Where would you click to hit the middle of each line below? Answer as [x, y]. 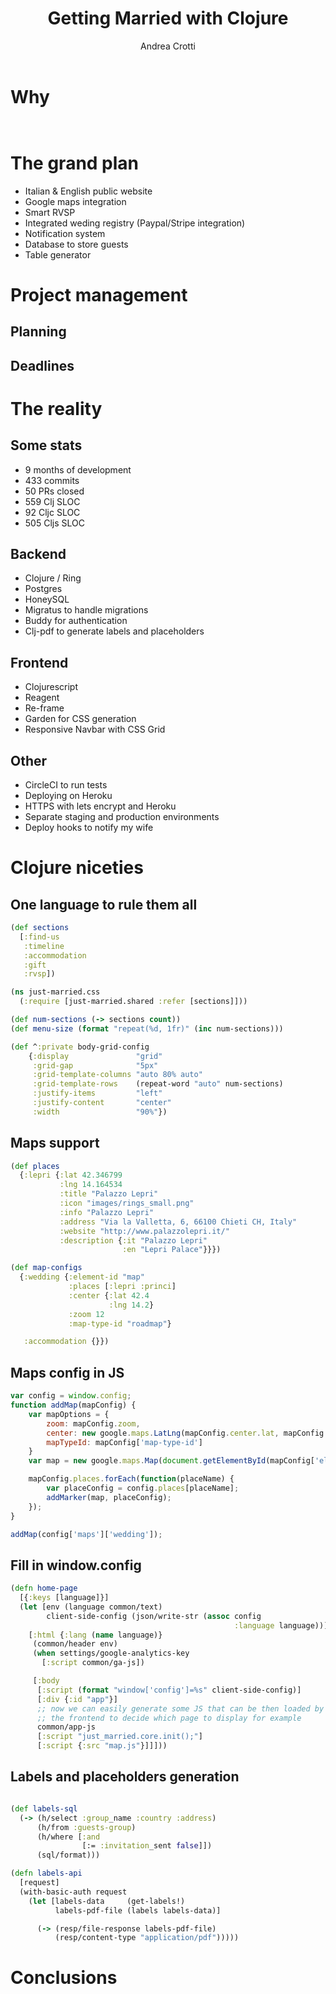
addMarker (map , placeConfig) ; [109, 1497]
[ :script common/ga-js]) [93, 1663]
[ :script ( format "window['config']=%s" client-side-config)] [169, 1690]
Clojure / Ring [53, 578]
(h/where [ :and [68, 1837]
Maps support [55, 1143]
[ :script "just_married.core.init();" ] [119, 1737]
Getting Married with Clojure [168, 18]
